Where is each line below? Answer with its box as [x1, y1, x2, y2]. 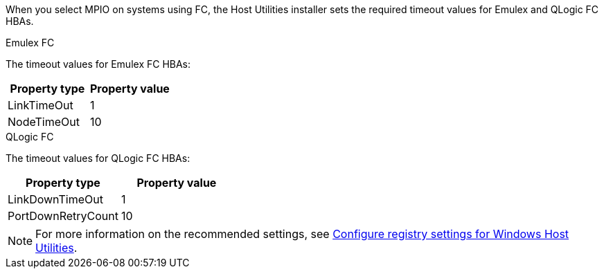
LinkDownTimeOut [8, 192, 103, 206]
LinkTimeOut [8, 98, 73, 112]
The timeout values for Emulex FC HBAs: [6, 58, 191, 70]
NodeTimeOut [8, 115, 80, 129]
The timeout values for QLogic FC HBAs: [6, 152, 190, 164]
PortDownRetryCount [8, 209, 118, 223]
